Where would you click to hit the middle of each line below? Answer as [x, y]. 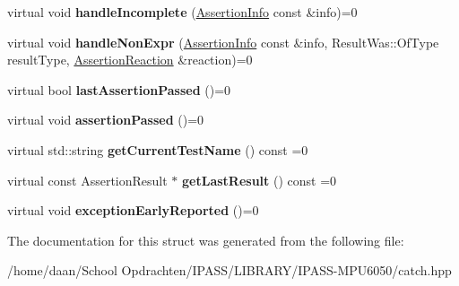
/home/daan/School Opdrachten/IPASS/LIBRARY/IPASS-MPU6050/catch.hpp [229, 270]
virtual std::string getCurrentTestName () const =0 [158, 149]
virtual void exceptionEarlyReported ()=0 [133, 210]
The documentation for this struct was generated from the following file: [206, 240]
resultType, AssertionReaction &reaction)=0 [130, 60]
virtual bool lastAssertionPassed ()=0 [119, 89]
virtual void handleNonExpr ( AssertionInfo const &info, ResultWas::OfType [223, 42]
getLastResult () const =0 [260, 180]
